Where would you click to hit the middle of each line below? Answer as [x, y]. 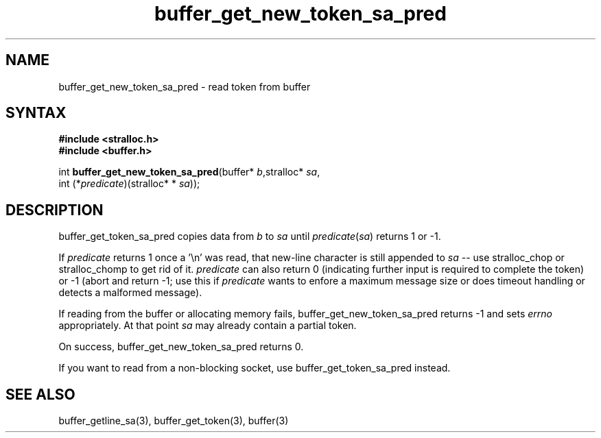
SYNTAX [36, 113]
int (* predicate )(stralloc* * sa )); [129, 184]
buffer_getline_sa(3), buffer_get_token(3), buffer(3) [174, 421]
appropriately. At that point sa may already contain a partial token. [208, 326]
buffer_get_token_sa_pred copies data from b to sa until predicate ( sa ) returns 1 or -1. [250, 236]
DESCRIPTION [55, 210]
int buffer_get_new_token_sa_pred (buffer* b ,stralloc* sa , [189, 172]
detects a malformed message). [130, 293]
